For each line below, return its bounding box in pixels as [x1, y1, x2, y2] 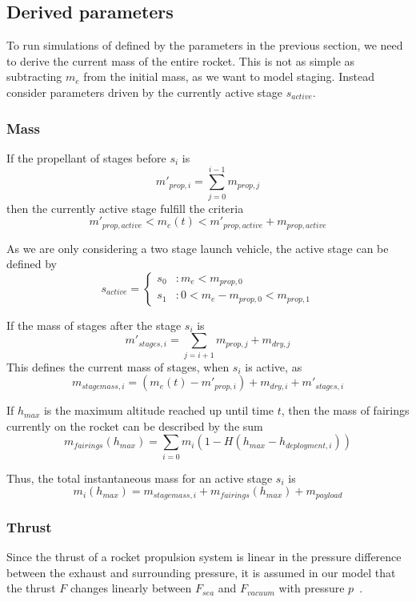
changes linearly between [70, 580, 192, 596]
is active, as [245, 358, 302, 375]
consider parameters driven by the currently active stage [6, 83, 283, 100]
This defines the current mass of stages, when [6, 358, 230, 375]
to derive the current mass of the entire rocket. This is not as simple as [6, 52, 355, 69]
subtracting [6, 68, 62, 85]
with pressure [278, 580, 345, 596]
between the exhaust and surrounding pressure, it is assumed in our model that [6, 564, 396, 580]
